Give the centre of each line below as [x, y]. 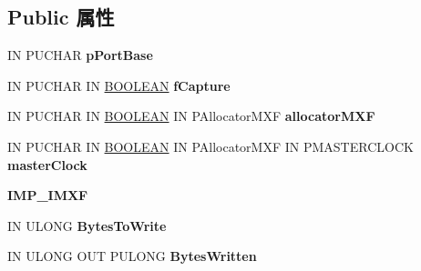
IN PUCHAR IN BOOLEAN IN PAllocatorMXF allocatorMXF [191, 116]
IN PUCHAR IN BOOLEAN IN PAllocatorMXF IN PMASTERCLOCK [210, 146]
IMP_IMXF [48, 195]
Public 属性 [61, 17]
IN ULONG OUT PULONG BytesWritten [132, 256]
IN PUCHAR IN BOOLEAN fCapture [119, 85]
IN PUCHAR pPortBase [80, 55]
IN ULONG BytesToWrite [87, 225]
